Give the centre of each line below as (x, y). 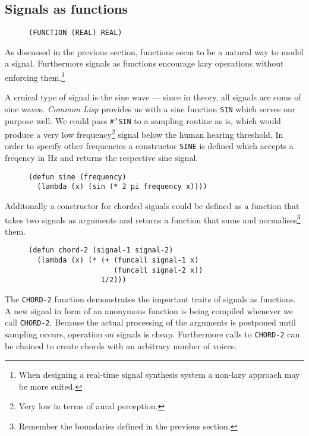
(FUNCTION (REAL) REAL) (75, 33)
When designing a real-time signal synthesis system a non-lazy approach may (159, 375)
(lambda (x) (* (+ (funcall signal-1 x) (118, 260)
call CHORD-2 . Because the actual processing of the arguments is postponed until (150, 322)
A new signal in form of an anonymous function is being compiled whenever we (149, 310)
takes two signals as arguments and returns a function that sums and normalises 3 (153, 219)
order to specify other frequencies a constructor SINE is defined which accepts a (149, 146)
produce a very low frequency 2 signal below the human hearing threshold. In (144, 133)
